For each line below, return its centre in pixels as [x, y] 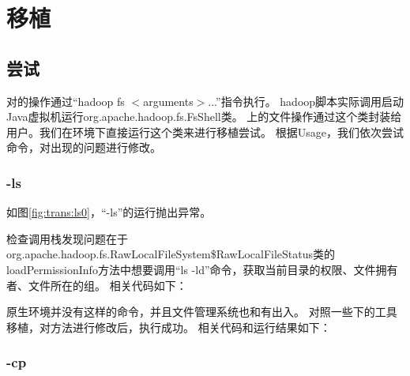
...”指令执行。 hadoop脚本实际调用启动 [306, 101]
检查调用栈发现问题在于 [67, 238]
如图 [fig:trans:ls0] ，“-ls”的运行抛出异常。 [109, 212]
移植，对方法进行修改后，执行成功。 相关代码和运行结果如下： [169, 327]
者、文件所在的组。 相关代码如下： [97, 285]
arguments [168, 101]
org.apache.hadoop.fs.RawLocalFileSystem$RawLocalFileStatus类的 [171, 254]
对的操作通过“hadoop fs [66, 101]
